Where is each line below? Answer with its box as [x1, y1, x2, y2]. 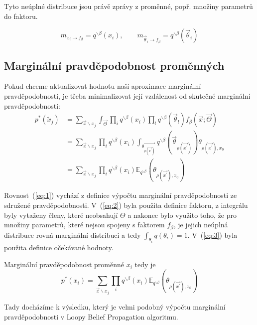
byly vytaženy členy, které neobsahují [4, 209, 118, 220]
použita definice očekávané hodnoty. [4, 242, 114, 253]
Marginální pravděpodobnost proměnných [4, 57, 225, 73]
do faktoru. [4, 10, 38, 21]
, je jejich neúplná [173, 219, 228, 230]
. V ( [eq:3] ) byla [187, 229, 238, 240]
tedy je [134, 259, 156, 269]
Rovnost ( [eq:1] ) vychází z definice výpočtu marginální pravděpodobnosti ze [4, 190, 237, 200]
